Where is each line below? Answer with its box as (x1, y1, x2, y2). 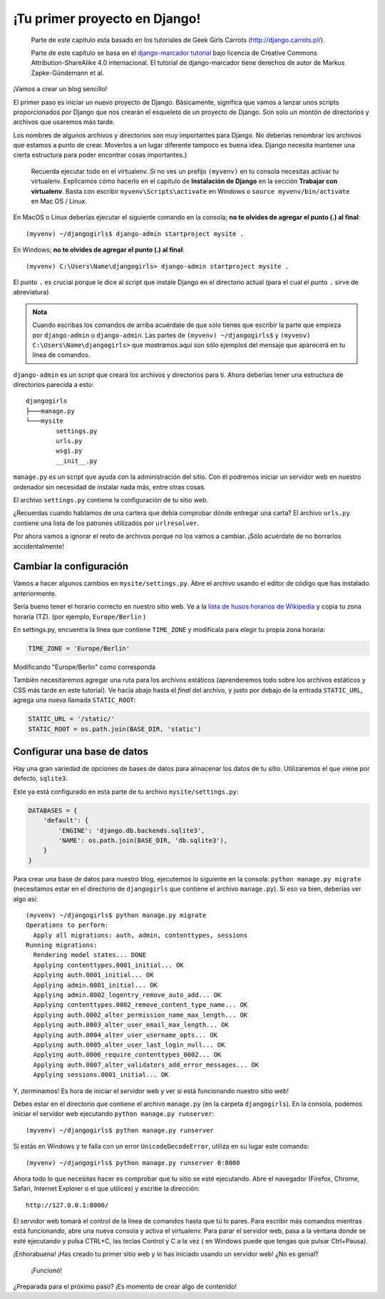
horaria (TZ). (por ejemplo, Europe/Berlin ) (13, 612, 146, 621)
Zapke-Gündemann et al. (31, 68, 105, 77)
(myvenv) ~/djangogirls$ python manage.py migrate (26, 911, 207, 919)
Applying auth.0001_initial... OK (33, 971, 154, 979)
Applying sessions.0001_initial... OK (33, 1071, 169, 1079)
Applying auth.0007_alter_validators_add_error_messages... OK (33, 1060, 260, 1069)
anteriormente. (13, 589, 57, 598)
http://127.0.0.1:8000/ (26, 1201, 109, 1209)
